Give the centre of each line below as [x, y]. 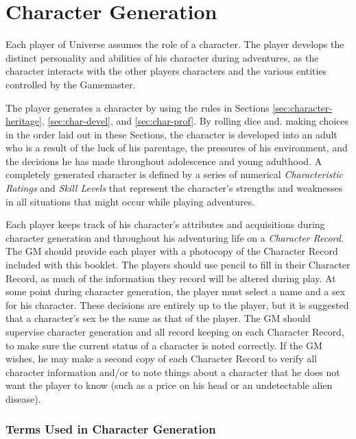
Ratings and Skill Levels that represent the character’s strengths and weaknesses [174, 188]
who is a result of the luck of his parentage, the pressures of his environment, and [177, 148]
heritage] [24, 121]
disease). [23, 398]
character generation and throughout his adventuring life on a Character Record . [175, 237]
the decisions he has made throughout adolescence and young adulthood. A [164, 161]
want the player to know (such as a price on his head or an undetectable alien [169, 385]
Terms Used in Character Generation [111, 429]
